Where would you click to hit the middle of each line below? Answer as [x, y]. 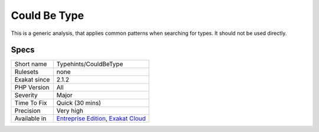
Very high [70, 111]
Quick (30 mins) [79, 103]
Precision [27, 111]
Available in [30, 118]
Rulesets [26, 72]
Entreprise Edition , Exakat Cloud [101, 118]
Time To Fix [31, 103]
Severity [26, 95]
